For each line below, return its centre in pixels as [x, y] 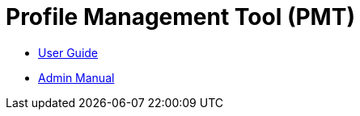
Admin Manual [76, 77]
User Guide [68, 52]
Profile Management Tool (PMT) [180, 17]
